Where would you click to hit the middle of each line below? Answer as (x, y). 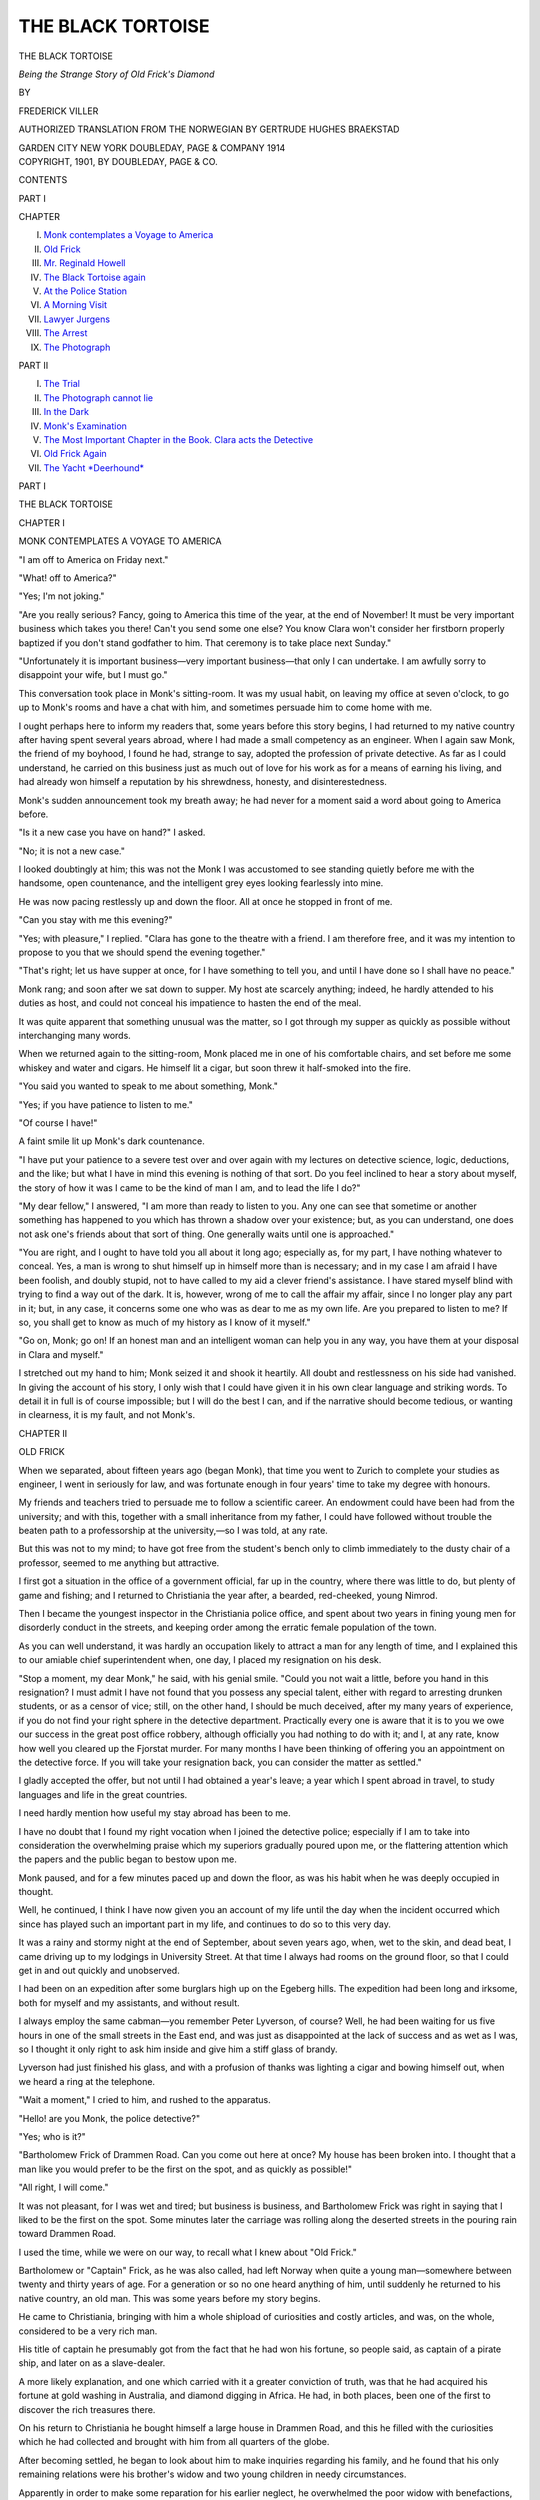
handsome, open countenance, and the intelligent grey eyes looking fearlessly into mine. (201, 883)
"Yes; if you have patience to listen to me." (106, 1104)
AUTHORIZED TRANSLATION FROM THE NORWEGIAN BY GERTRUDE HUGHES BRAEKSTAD (209, 129)
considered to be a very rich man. (88, 2331)
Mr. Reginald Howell (84, 263)
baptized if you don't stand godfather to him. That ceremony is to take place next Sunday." (205, 642)
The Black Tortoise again (94, 277)
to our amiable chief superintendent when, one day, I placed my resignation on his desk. (200, 1660)
